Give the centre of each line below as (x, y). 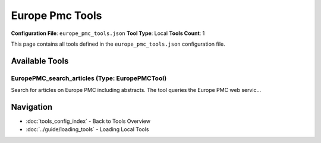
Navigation (32, 107)
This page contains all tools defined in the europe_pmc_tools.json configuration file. (118, 44)
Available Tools (40, 61)
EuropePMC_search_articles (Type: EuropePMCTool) (89, 78)
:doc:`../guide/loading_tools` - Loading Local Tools (87, 129)
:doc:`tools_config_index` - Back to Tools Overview (88, 121)
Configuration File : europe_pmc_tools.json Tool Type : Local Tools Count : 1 (108, 33)
